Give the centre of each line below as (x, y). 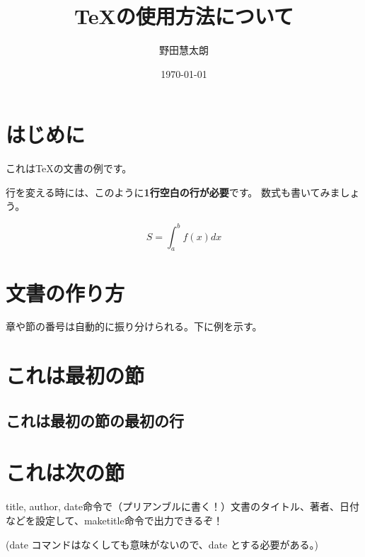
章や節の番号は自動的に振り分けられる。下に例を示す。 (134, 326)
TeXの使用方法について (184, 16)
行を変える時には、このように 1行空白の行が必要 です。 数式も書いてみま (173, 192)
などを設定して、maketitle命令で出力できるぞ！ (115, 520)
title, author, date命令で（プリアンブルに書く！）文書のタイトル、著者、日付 (182, 506)
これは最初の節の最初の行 (95, 420)
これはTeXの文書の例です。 (69, 168)
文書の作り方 (65, 292)
